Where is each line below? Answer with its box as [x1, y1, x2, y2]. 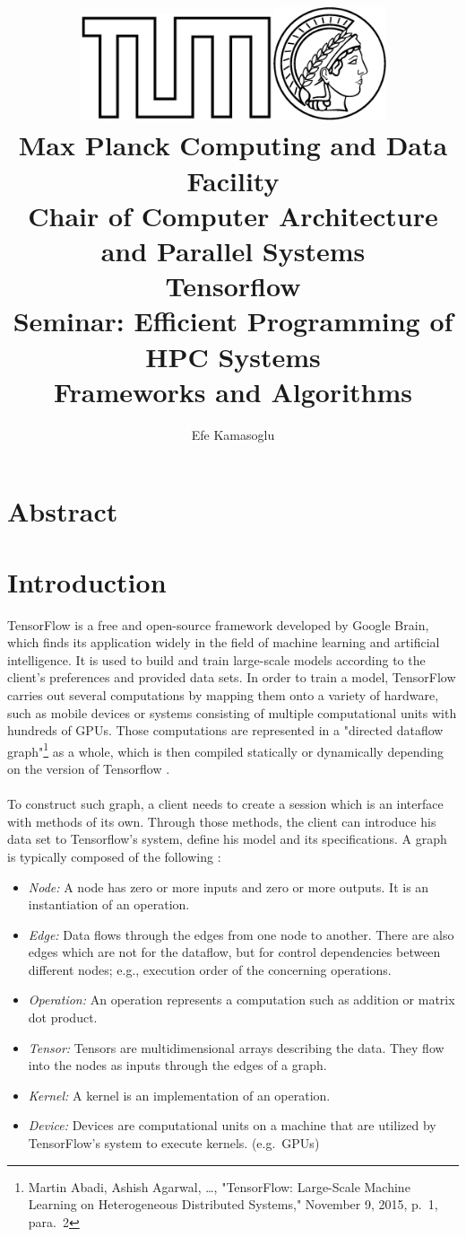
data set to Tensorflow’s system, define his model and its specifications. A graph [7, 829, 447, 848]
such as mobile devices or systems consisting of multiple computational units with [7, 703, 457, 722]
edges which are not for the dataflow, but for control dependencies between [28, 943, 441, 961]
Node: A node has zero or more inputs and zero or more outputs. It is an [28, 877, 429, 896]
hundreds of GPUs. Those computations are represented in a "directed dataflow [7, 721, 444, 740]
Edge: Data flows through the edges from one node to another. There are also [28, 925, 454, 943]
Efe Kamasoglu [191, 425, 275, 443]
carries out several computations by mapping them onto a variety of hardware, [7, 685, 439, 704]
